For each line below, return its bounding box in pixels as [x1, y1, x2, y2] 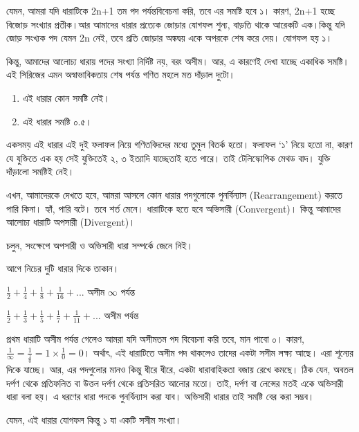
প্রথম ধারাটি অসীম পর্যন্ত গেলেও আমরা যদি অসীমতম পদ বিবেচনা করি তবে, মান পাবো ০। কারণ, [6, 332, 304, 346]
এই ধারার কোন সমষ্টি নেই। [22, 90, 110, 105]
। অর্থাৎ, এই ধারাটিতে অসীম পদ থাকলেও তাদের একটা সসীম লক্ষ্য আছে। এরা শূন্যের [83, 345, 353, 359]
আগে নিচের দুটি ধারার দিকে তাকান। [6, 261, 120, 276]
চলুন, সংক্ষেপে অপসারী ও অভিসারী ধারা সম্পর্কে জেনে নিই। [6, 237, 194, 252]
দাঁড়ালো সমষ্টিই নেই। [6, 164, 75, 179]
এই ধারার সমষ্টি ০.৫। [22, 114, 92, 128]
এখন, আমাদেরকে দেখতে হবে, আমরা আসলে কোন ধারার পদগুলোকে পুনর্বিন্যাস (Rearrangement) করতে [6, 187, 342, 201]
